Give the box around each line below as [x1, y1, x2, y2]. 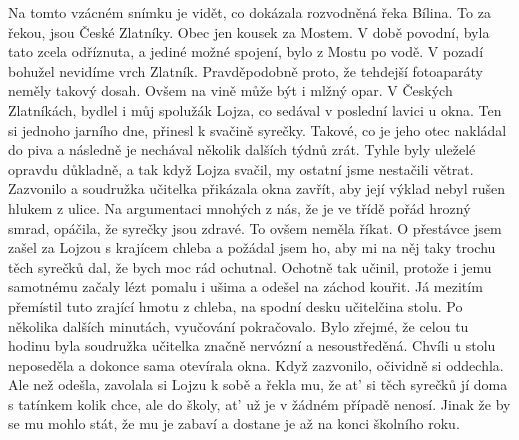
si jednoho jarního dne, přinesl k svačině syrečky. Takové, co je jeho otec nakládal [8, 119, 507, 140]
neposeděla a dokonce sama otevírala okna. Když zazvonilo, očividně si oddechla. [8, 354, 504, 375]
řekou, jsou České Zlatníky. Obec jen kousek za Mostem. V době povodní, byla [8, 21, 490, 42]
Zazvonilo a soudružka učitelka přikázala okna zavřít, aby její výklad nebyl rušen [8, 178, 505, 199]
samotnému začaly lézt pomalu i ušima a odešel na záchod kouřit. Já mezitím [8, 276, 483, 297]
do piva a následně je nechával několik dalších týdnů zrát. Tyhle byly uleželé [8, 139, 476, 160]
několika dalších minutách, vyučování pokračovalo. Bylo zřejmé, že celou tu [8, 315, 469, 336]
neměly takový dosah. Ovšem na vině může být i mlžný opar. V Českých [8, 80, 453, 101]
